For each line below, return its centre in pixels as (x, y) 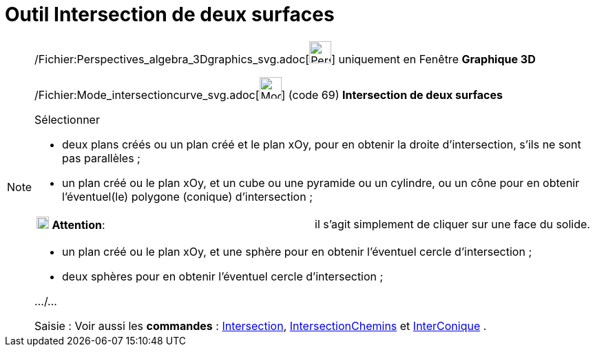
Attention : (79, 224)
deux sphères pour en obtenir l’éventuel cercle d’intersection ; (223, 276)
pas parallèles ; (101, 158)
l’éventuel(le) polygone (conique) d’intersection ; (187, 196)
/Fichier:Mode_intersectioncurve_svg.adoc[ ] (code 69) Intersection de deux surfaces (269, 95)
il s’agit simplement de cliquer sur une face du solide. (452, 224)
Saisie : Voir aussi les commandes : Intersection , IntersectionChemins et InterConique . (261, 326)
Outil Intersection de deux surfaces (170, 14)
